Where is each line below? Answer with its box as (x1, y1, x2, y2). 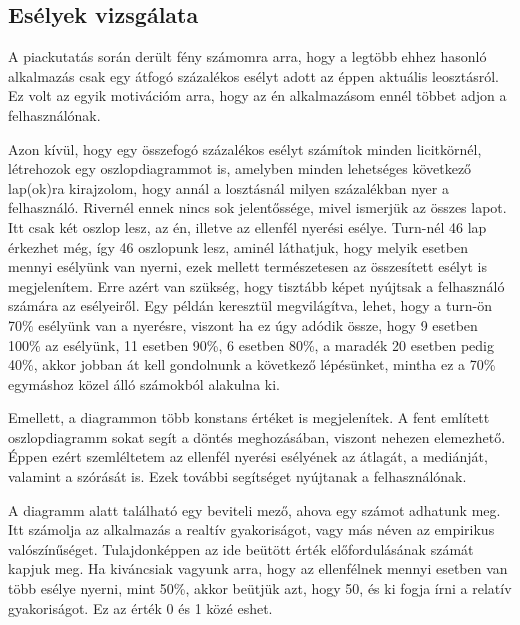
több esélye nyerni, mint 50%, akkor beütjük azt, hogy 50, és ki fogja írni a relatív (8, 578, 512, 599)
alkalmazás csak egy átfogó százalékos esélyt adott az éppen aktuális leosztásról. (8, 65, 499, 86)
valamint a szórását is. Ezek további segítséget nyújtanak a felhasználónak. (8, 466, 467, 487)
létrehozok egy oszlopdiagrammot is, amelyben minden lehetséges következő (8, 158, 472, 179)
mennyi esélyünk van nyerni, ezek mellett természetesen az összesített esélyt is (8, 256, 487, 277)
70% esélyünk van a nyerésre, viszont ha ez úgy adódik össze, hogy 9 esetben (8, 314, 478, 335)
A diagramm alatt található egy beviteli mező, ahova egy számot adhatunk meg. (8, 499, 501, 520)
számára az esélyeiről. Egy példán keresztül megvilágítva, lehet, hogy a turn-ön (8, 295, 492, 316)
